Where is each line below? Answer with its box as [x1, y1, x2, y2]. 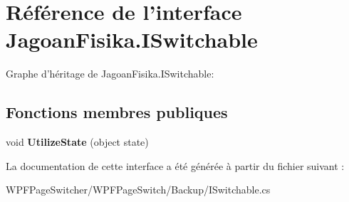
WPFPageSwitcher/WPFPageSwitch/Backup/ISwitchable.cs [6, 182, 271, 197]
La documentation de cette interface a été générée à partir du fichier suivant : [6, 158, 345, 173]
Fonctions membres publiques [6, 101, 228, 123]
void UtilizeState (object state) [6, 134, 149, 149]
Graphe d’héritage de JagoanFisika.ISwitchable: [6, 66, 214, 81]
